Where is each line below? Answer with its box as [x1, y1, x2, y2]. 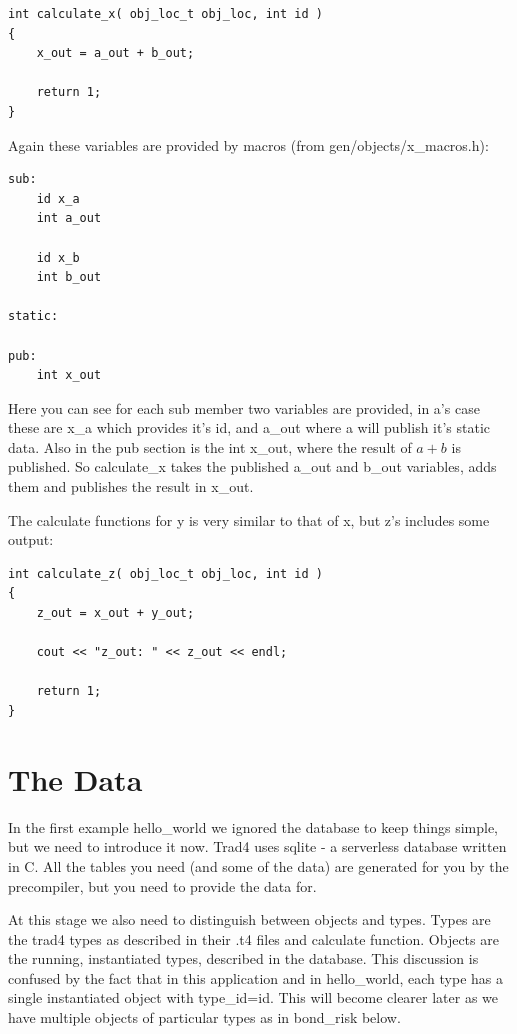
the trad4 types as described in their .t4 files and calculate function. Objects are [8, 928, 499, 949]
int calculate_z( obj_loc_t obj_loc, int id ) [8, 566, 323, 581]
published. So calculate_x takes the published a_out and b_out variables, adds [8, 456, 497, 477]
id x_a [36, 191, 80, 206]
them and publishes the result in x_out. [8, 476, 254, 497]
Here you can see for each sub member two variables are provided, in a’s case [8, 397, 480, 418]
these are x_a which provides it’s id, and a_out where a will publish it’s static [8, 417, 491, 438]
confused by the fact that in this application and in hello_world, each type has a [8, 967, 503, 988]
